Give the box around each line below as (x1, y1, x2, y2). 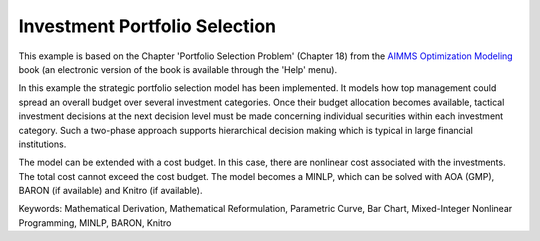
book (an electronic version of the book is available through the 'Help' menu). (18, 63, 338, 75)
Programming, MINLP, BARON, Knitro (18, 216, 172, 229)
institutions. (18, 138, 67, 150)
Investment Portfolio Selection (18, 15, 277, 37)
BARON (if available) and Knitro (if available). (18, 185, 203, 197)
